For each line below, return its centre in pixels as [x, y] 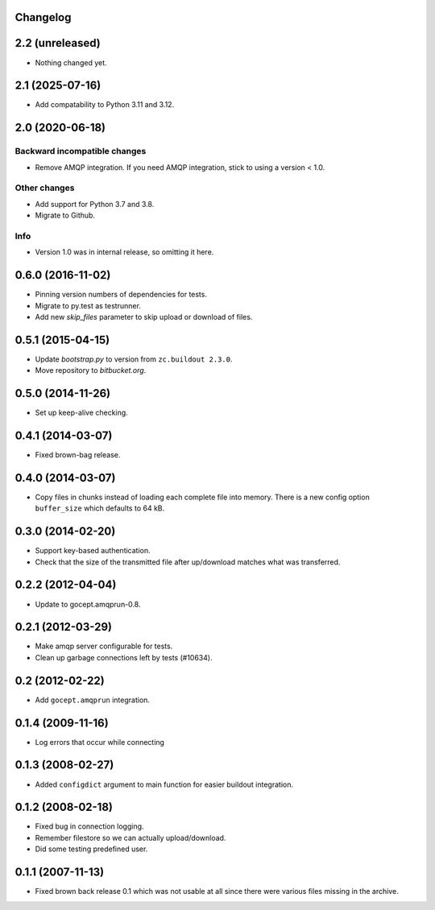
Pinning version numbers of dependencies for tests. [121, 295]
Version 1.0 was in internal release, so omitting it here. [124, 252]
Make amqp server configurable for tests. [104, 646]
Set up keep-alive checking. [81, 413]
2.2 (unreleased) [58, 43]
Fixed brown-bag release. [78, 455]
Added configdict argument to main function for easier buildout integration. [164, 784]
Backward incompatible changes [81, 151]
